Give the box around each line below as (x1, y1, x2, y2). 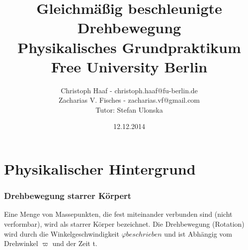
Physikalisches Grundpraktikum (17, 37, 241, 57)
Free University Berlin (51, 56, 208, 76)
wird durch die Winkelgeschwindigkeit (4, 228, 119, 239)
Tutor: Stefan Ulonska (95, 104, 163, 115)
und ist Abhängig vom (164, 228, 232, 239)
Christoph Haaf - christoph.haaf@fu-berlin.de (61, 85, 198, 95)
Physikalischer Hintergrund (4, 159, 196, 179)
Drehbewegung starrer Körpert (4, 189, 132, 202)
